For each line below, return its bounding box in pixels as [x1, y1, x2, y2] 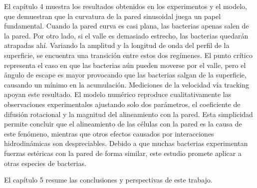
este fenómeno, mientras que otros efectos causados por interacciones [4, 128, 214, 138]
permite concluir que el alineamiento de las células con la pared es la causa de [4, 118, 242, 129]
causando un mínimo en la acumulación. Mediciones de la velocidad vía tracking [4, 79, 249, 89]
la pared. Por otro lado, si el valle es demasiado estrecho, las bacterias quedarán [4, 30, 249, 40]
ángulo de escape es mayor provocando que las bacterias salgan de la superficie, [4, 69, 247, 80]
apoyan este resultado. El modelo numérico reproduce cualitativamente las [4, 89, 232, 99]
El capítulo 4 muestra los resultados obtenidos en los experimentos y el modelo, [4, 1, 247, 11]
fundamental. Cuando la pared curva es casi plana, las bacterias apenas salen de [4, 20, 249, 31]
